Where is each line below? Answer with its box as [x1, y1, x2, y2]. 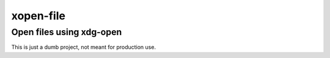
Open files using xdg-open [11, 27, 122, 37]
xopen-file [11, 9, 65, 22]
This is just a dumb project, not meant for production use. [11, 43, 156, 51]
